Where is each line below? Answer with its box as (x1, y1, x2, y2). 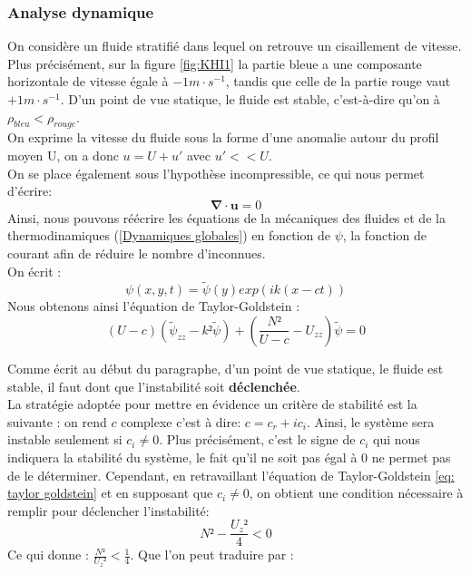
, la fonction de (342, 226, 427, 245)
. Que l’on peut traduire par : (130, 545, 294, 564)
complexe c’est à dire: (121, 412, 241, 431)
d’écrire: (7, 181, 53, 200)
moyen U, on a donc (7, 145, 119, 164)
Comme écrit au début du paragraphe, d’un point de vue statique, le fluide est (7, 358, 444, 377)
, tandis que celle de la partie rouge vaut (225, 72, 451, 91)
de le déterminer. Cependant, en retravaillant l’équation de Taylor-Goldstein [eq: (7, 465, 455, 484)
